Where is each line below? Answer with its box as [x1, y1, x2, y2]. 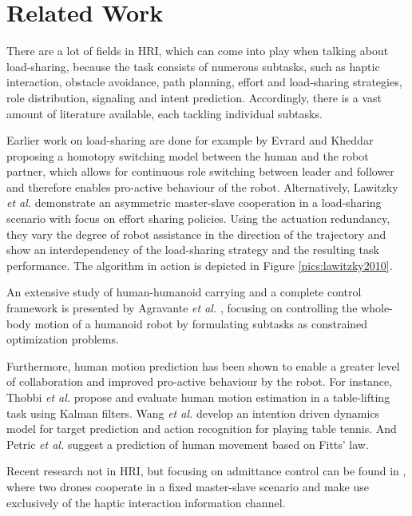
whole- [361, 300, 393, 316]
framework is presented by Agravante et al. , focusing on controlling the [6, 300, 358, 316]
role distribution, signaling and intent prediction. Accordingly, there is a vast [6, 89, 382, 105]
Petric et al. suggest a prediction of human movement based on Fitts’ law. [6, 435, 369, 452]
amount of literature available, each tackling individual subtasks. [6, 105, 323, 121]
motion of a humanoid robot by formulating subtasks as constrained [34, 315, 368, 331]
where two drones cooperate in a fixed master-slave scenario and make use [6, 478, 369, 494]
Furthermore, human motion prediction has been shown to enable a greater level [6, 357, 400, 374]
